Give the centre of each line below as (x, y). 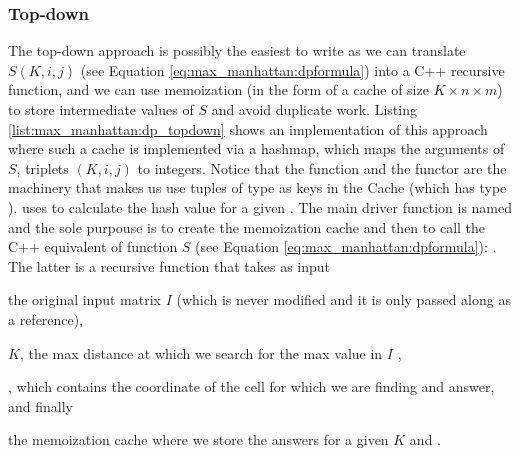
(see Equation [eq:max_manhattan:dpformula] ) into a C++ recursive (292, 69)
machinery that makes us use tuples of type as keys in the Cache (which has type (257, 187)
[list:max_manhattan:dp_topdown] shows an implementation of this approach (248, 128)
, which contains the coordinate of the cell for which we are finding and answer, (251, 386)
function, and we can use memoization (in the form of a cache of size (218, 89)
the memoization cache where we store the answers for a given (198, 439)
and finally (40, 405)
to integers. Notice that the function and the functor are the (322, 167)
